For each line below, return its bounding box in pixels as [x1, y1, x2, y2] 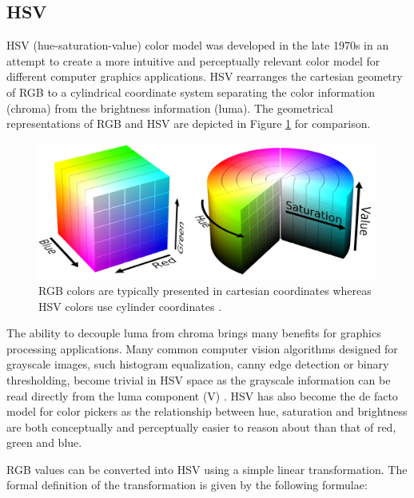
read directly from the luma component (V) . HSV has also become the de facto [6, 387, 398, 404]
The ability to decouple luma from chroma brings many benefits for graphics [6, 325, 381, 341]
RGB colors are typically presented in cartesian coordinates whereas [38, 281, 372, 298]
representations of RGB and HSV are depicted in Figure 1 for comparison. [6, 115, 371, 132]
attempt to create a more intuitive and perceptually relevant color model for [6, 52, 380, 69]
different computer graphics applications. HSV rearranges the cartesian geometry [6, 68, 403, 85]
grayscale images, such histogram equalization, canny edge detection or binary [6, 356, 389, 373]
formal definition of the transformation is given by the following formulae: [6, 476, 368, 493]
